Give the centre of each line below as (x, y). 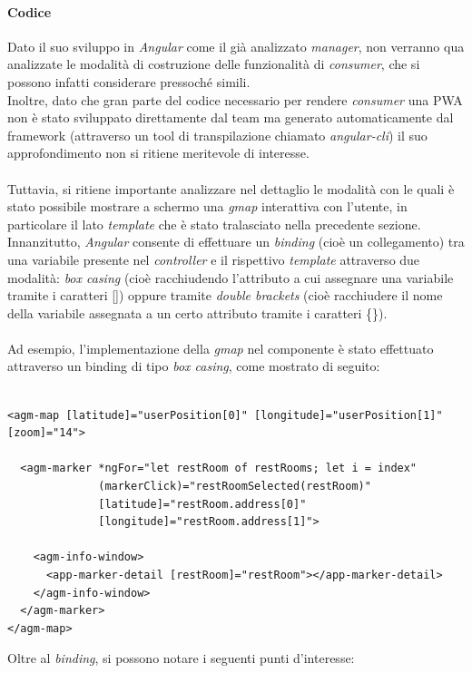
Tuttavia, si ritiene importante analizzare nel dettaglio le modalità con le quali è (231, 188)
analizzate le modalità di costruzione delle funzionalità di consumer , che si (214, 64)
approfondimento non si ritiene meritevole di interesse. (158, 153)
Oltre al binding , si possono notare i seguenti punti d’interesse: (181, 658)
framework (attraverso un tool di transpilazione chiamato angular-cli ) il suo (217, 135)
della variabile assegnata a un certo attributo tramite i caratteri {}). (197, 312)
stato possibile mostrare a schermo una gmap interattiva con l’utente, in (207, 206)
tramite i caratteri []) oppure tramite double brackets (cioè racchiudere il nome (225, 295)
